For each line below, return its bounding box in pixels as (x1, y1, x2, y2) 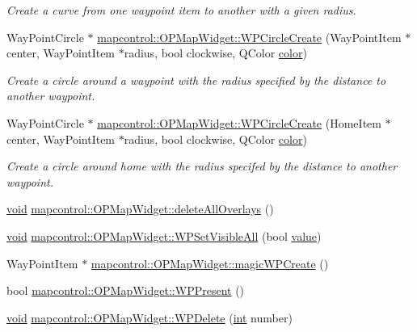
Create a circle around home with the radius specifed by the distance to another (6, 158, 398, 174)
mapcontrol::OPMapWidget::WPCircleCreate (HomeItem (97, 114, 381, 131)
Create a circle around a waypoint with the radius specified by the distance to (6, 71, 386, 88)
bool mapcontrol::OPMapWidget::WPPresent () (6, 282, 245, 299)
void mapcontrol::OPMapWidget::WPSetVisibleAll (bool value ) (6, 227, 322, 244)
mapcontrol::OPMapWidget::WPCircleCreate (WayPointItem (97, 28, 402, 45)
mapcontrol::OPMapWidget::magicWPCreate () (91, 254, 329, 271)
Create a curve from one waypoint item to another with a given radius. (6, 2, 356, 18)
